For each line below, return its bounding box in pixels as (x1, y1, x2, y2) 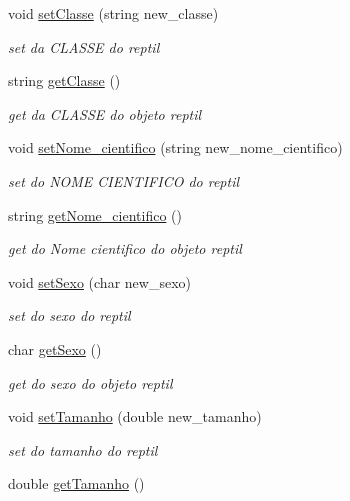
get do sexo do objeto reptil (8, 372, 173, 393)
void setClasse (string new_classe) (8, 3, 219, 23)
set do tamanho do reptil (8, 439, 158, 460)
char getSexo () (8, 338, 102, 359)
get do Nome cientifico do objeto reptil (8, 238, 242, 259)
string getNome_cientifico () (8, 204, 182, 225)
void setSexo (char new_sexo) (8, 271, 191, 292)
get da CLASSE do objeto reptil (8, 103, 202, 124)
